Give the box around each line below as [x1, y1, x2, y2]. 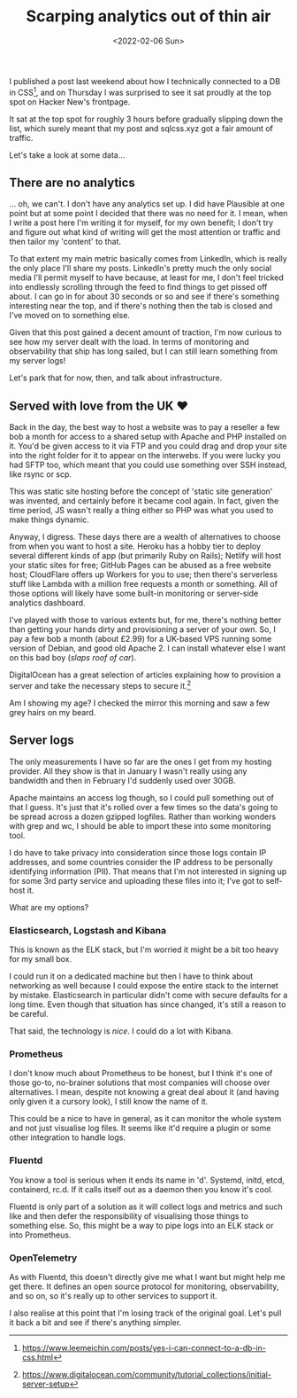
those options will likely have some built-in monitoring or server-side [9, 588, 259, 599]
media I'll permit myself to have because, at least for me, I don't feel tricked [9, 272, 285, 283]
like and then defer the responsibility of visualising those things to [9, 1210, 249, 1221]
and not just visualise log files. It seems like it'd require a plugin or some [9, 1123, 271, 1134]
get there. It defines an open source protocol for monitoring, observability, [9, 1281, 279, 1292]
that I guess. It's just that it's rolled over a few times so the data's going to [9, 801, 278, 812]
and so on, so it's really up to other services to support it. [9, 1290, 218, 1300]
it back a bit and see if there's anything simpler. [9, 1316, 182, 1327]
